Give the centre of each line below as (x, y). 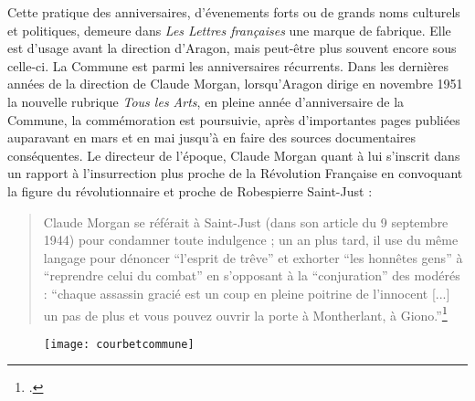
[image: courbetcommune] (119, 344)
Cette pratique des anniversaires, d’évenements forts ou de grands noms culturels (234, 12)
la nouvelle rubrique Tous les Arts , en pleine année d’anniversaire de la (206, 101)
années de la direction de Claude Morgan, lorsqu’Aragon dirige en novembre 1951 (235, 84)
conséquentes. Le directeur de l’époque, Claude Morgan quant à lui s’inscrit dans (234, 155)
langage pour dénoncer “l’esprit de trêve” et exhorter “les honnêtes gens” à (253, 257)
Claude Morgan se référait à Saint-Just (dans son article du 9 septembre (246, 222)
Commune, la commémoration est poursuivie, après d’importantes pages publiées (234, 119)
